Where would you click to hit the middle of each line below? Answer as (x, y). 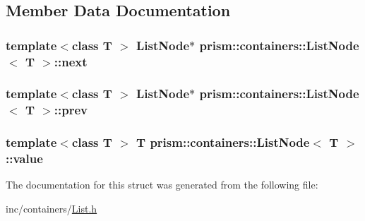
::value (24, 159)
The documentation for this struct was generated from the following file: (162, 185)
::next (71, 61)
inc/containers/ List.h (52, 209)
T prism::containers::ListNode (223, 142)
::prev (71, 110)
